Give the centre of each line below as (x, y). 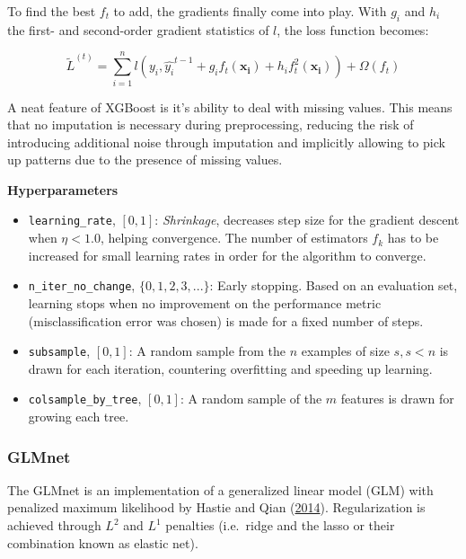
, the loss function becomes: (353, 29)
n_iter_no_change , (82, 285)
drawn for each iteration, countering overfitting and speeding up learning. (230, 368)
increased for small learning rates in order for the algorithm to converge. (227, 255)
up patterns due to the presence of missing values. (145, 160)
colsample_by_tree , (85, 399)
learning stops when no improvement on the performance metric (205, 302)
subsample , (59, 351)
